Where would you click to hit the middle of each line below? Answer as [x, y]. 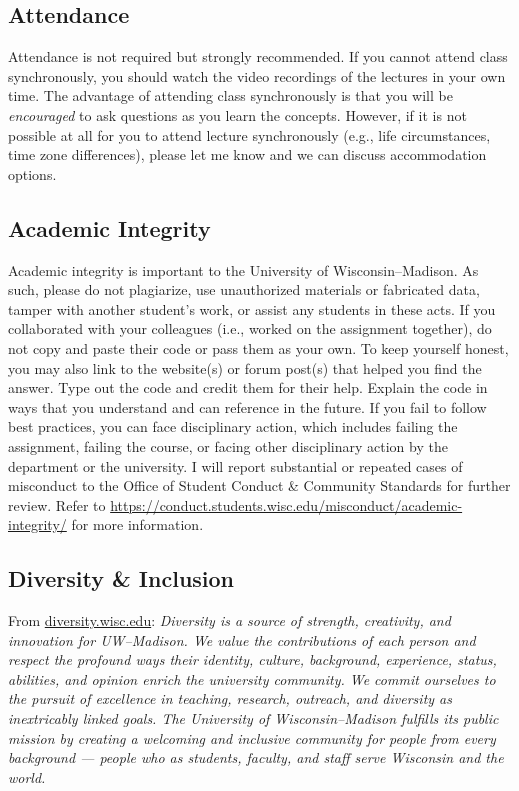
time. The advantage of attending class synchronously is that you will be [230, 95]
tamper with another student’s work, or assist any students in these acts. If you [252, 308]
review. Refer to [57, 504]
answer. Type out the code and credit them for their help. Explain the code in [248, 387]
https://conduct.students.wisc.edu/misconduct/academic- [286, 504]
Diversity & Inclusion [121, 578]
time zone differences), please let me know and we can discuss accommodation [247, 154]
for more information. [137, 524]
